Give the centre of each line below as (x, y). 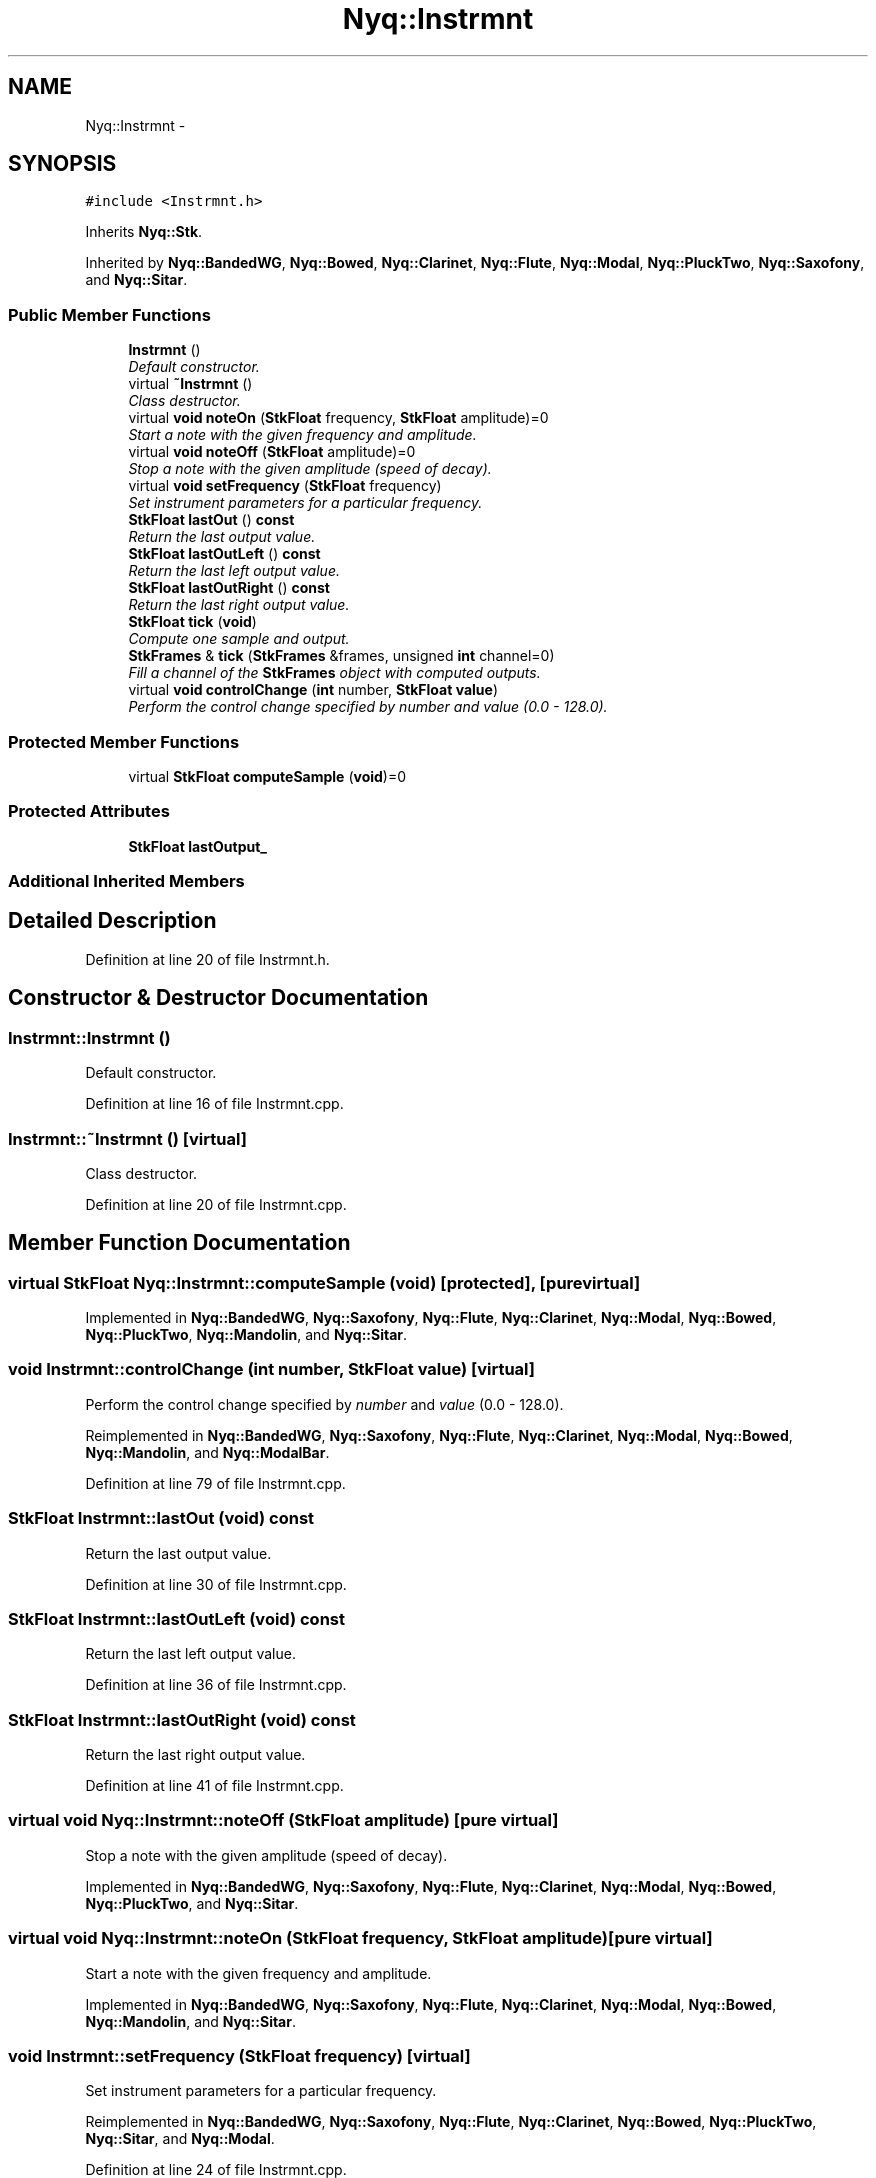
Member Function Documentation (179, 1243)
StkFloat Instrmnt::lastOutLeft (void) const (176, 1618)
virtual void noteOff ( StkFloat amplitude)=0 (272, 452)
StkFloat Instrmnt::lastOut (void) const (161, 1518)
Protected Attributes (89, 811)
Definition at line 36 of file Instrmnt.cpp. (216, 1685)
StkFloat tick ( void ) (192, 622)
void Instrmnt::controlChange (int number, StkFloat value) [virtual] (272, 1369)
